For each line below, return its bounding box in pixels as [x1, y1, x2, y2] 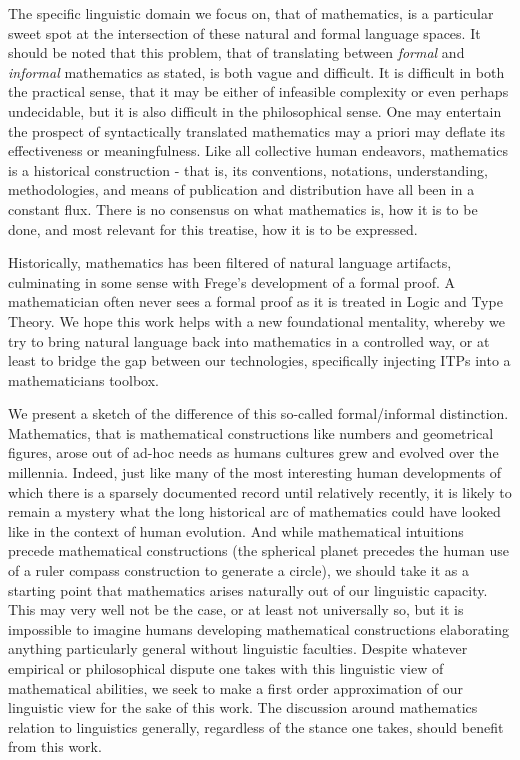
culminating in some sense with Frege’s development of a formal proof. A [8, 271, 456, 292]
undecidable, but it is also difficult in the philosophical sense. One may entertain [8, 100, 502, 121]
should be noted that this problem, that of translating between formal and [8, 42, 465, 63]
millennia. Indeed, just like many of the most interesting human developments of [8, 462, 502, 483]
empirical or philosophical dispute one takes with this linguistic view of [8, 658, 444, 678]
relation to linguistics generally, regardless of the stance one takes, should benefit [8, 716, 504, 737]
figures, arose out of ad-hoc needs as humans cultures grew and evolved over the [8, 442, 499, 463]
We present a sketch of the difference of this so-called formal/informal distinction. [8, 403, 509, 424]
